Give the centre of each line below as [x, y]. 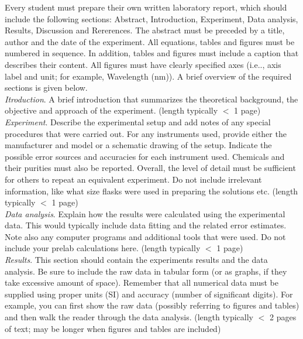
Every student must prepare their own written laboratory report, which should [146, 7]
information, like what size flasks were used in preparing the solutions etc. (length [151, 191]
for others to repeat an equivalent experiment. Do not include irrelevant [133, 179]
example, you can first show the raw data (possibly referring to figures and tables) [152, 305]
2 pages [283, 317]
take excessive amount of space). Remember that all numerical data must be [142, 282]
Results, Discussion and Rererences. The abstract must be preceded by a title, [145, 30]
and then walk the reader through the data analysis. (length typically [129, 317]
